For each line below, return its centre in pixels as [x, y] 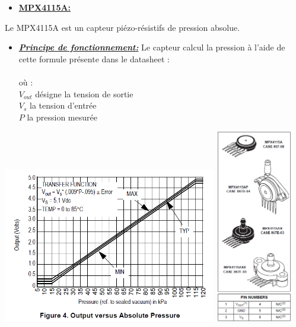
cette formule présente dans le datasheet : [94, 58]
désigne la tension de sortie [84, 93]
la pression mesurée [62, 117]
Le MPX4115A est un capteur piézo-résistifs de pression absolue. [122, 27]
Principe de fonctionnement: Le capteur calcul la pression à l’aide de [152, 47]
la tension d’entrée [63, 105]
